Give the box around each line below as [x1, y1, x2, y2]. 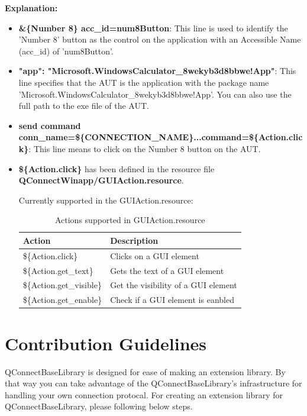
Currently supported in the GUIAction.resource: [18, 194, 193, 206]
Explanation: [5, 2, 58, 14]
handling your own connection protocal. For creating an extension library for [5, 388, 283, 401]
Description [110, 234, 159, 246]
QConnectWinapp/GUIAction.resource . [18, 174, 184, 186]
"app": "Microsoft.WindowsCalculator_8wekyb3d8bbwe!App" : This [18, 65, 296, 77]
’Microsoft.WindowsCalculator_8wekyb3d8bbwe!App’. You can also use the [18, 88, 292, 100]
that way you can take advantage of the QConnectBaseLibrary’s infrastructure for [5, 377, 302, 389]
